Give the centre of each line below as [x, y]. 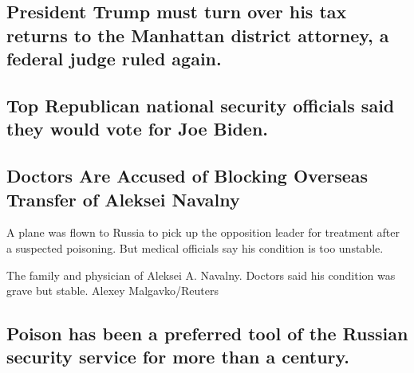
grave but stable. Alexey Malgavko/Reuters [113, 291]
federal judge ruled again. [114, 59]
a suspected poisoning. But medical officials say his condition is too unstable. [195, 247]
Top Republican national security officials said [201, 105]
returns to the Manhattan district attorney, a [198, 35]
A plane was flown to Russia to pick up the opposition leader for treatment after [203, 232]
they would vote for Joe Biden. [137, 129]
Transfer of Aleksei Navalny [123, 199]
